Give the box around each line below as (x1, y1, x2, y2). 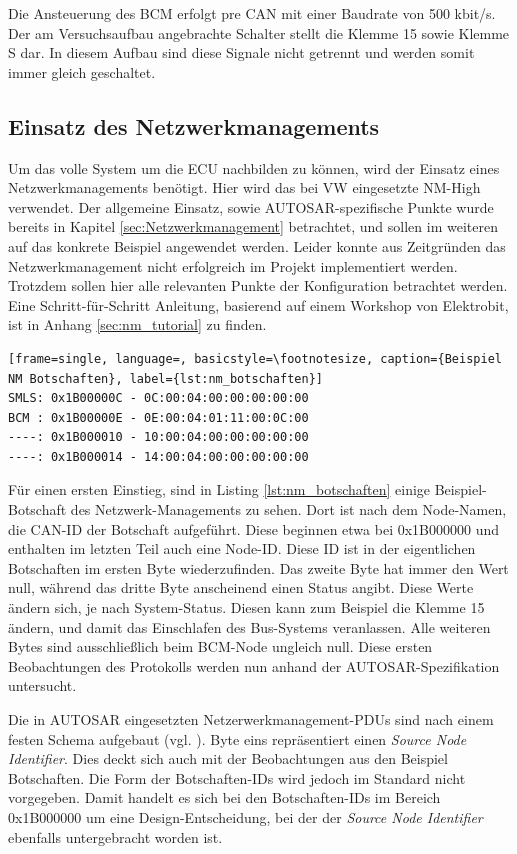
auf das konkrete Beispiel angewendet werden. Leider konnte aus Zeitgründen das (8, 235, 506, 256)
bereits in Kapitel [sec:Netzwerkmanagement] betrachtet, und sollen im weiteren (8, 216, 498, 237)
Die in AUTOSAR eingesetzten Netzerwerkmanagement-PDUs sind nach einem (8, 709, 494, 730)
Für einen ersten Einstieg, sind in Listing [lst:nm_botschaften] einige (8, 479, 431, 500)
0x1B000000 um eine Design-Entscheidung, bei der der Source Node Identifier (8, 806, 483, 827)
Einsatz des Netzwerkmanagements (8, 110, 380, 141)
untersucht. (8, 675, 77, 696)
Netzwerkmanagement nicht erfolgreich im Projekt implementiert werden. (8, 255, 458, 276)
